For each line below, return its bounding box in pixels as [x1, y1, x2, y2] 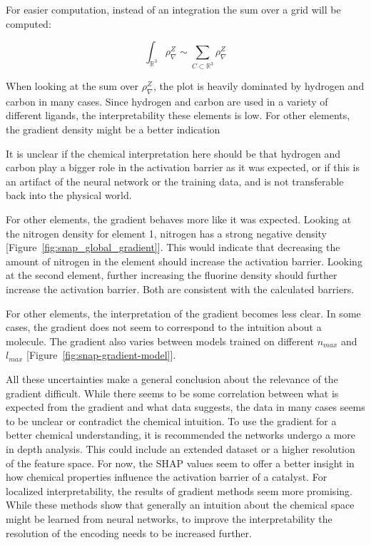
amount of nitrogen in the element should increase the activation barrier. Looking [6, 253, 362, 268]
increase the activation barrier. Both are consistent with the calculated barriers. [6, 282, 355, 296]
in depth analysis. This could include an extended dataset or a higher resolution [6, 441, 355, 456]
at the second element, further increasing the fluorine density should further [6, 268, 337, 282]
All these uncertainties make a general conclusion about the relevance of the [6, 371, 338, 386]
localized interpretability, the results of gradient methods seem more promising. [6, 483, 352, 498]
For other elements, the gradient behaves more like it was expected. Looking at [6, 212, 352, 227]
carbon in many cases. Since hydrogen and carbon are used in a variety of [6, 93, 328, 108]
